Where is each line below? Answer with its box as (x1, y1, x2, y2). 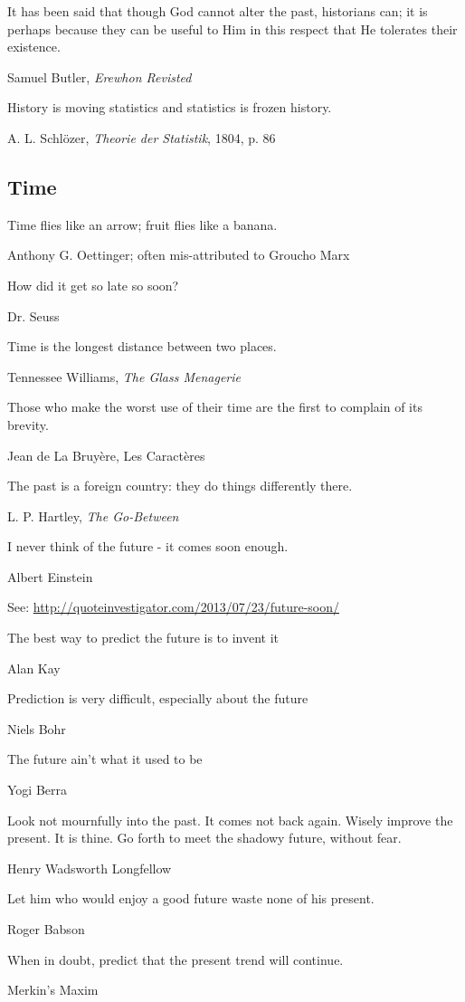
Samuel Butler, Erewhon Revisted (7, 67, 192, 86)
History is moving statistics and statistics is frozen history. (7, 98, 332, 117)
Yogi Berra (7, 780, 67, 799)
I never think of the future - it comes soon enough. (7, 537, 289, 556)
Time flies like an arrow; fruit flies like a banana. (7, 215, 278, 234)
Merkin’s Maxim (7, 980, 99, 999)
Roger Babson (7, 920, 85, 939)
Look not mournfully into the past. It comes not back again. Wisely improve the (7, 810, 453, 829)
